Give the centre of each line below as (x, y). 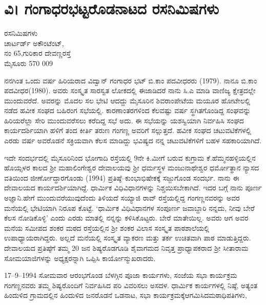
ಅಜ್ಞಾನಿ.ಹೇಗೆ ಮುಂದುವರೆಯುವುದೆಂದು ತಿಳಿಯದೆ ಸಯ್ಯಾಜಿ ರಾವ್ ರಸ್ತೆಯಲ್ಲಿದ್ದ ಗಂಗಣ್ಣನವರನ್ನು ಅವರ (122, 198)
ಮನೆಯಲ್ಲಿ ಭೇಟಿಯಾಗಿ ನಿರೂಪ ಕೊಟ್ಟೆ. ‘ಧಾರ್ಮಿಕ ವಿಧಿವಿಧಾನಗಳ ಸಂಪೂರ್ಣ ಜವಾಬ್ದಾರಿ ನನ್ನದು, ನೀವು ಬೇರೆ (129, 208)
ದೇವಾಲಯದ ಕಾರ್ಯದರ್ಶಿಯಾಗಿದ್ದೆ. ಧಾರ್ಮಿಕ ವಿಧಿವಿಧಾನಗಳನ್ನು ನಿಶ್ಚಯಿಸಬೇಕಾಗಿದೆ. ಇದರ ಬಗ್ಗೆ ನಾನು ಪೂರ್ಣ (133, 188)
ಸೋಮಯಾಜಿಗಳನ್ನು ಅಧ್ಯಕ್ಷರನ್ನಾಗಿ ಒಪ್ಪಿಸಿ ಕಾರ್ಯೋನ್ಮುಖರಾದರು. (80, 258)
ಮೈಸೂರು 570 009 (28, 63)
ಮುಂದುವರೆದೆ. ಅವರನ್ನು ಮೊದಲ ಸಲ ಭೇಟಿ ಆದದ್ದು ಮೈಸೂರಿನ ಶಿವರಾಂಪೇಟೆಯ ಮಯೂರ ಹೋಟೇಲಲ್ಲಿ (127, 100)
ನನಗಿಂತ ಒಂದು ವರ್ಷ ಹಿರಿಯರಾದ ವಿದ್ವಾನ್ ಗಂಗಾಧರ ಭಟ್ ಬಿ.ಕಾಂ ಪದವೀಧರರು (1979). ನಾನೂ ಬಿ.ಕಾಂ (131, 80)
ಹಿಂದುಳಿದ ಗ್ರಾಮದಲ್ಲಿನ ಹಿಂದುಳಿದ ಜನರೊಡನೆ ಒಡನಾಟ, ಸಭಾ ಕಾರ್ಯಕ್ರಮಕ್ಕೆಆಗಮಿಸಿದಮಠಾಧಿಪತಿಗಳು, (126, 295)
